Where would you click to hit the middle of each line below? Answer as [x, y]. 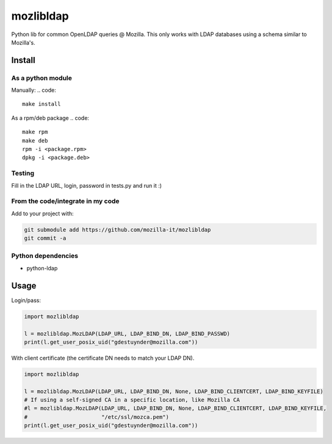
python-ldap [42, 268]
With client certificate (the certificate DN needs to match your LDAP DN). [103, 358]
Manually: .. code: [34, 90]
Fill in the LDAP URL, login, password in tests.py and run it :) [86, 185]
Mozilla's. [23, 42]
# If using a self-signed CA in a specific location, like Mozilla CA [132, 400]
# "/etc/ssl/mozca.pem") [96, 417]
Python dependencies [45, 256]
